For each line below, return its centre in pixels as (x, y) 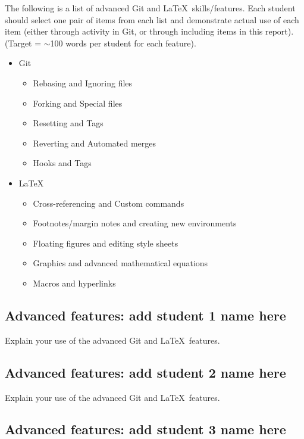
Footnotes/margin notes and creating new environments (135, 223)
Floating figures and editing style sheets (106, 243)
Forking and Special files (78, 103)
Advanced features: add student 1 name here (145, 315)
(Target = (23, 43)
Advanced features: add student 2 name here (145, 372)
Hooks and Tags (62, 163)
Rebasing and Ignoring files (83, 82)
